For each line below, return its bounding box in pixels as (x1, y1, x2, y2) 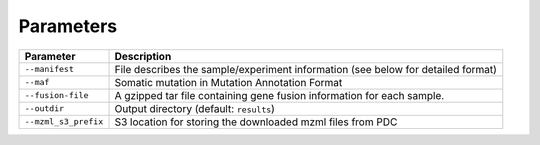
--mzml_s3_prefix (24, 116, 104, 127)
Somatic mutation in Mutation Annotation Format (114, 75, 343, 89)
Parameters (18, 15, 118, 37)
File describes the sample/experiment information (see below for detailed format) (114, 62, 497, 76)
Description (114, 49, 172, 63)
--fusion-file (24, 90, 89, 101)
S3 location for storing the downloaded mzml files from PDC (114, 115, 398, 129)
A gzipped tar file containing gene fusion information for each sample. (114, 88, 445, 102)
